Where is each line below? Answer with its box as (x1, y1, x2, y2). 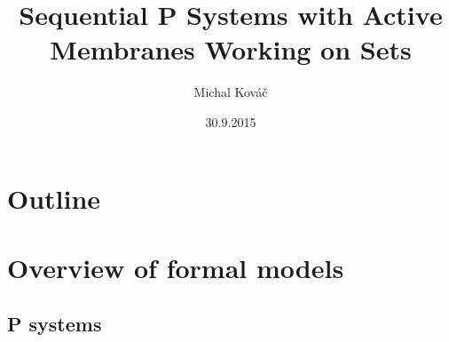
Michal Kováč (193, 83, 268, 101)
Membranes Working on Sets (50, 31, 412, 68)
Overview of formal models (7, 249, 344, 285)
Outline (7, 179, 101, 216)
